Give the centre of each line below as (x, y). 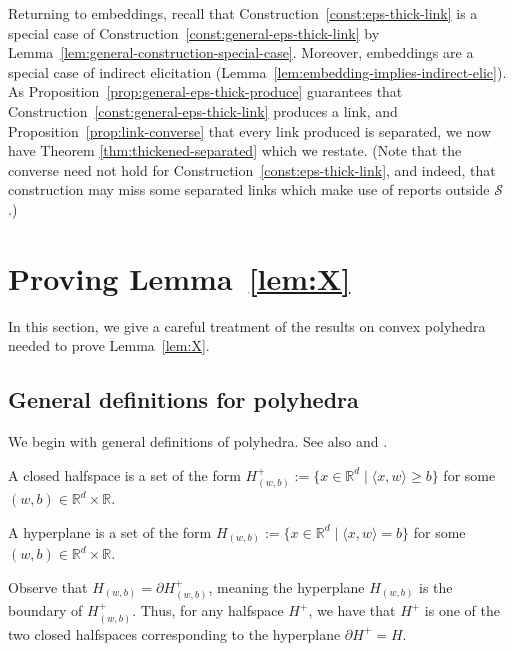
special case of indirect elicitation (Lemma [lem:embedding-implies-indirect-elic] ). (257, 71)
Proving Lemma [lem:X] (179, 277)
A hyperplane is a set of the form (110, 531)
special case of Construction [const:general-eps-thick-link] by (194, 32)
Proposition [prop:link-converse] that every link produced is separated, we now (250, 130)
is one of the (462, 610)
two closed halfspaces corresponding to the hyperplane (174, 633)
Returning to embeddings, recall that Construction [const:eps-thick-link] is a (243, 13)
